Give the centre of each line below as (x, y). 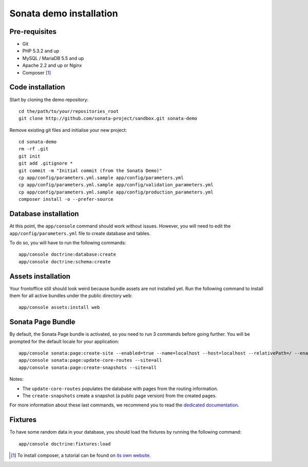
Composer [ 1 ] (37, 72)
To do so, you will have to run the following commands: (68, 242)
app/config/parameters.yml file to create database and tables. (80, 233)
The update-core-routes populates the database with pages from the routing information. (120, 388)
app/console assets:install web (59, 307)
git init (30, 156)
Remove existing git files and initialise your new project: (68, 130)
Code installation (37, 87)
